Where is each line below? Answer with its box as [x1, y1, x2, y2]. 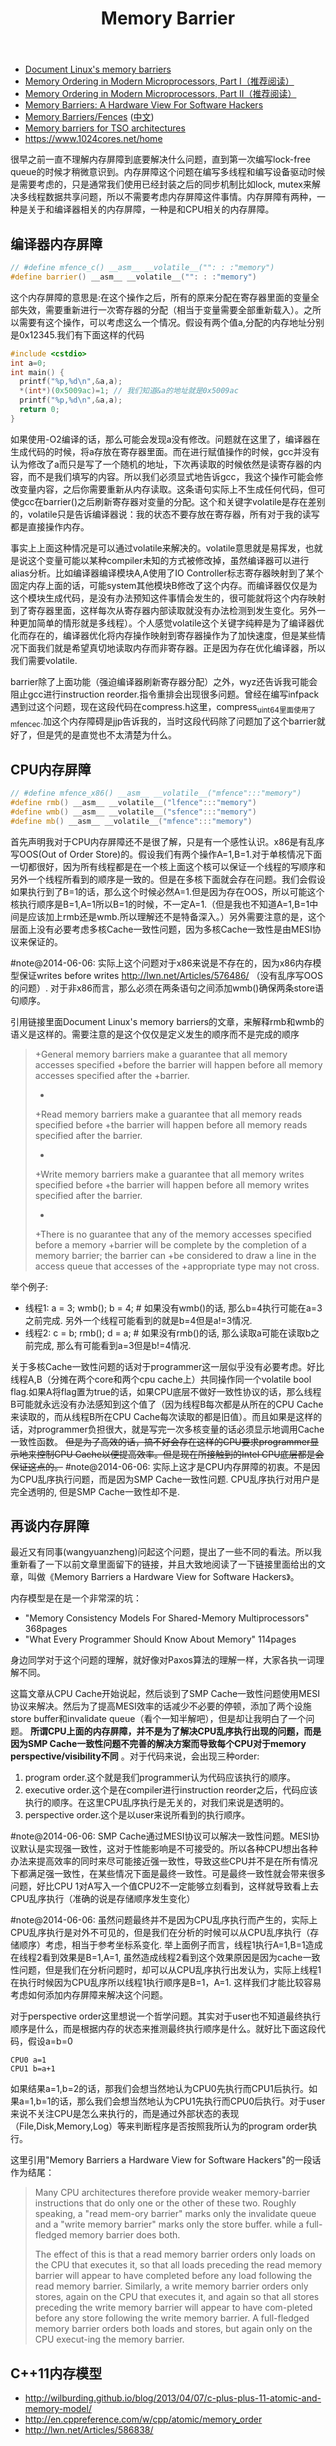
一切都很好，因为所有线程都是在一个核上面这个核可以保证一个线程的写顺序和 [10, 860, 326, 872]
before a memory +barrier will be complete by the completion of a [34, 1238, 307, 1251]
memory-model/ [24, 2403, 92, 2415]
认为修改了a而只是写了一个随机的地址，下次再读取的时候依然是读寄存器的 [10, 458, 313, 470]
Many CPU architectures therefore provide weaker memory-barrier [34, 2187, 311, 2199]
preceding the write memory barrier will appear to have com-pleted [34, 2302, 313, 2314]
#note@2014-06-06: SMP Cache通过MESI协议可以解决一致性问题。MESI [10, 1830, 312, 1842]
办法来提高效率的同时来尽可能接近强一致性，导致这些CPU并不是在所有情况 [10, 1855, 318, 1867]
